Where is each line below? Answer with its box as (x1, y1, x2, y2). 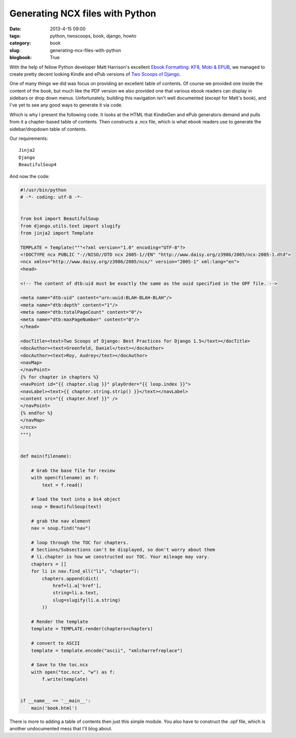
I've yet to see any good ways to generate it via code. (9, 102, 123, 108)
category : (9, 40, 31, 46)
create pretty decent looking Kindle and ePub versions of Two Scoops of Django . (9, 71, 181, 77)
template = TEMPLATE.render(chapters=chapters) (31, 626, 153, 632)
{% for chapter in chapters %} (20, 374, 100, 380)
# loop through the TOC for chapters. (31, 539, 129, 545)
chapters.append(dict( (42, 575, 100, 581)
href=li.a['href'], (52, 583, 102, 589)
